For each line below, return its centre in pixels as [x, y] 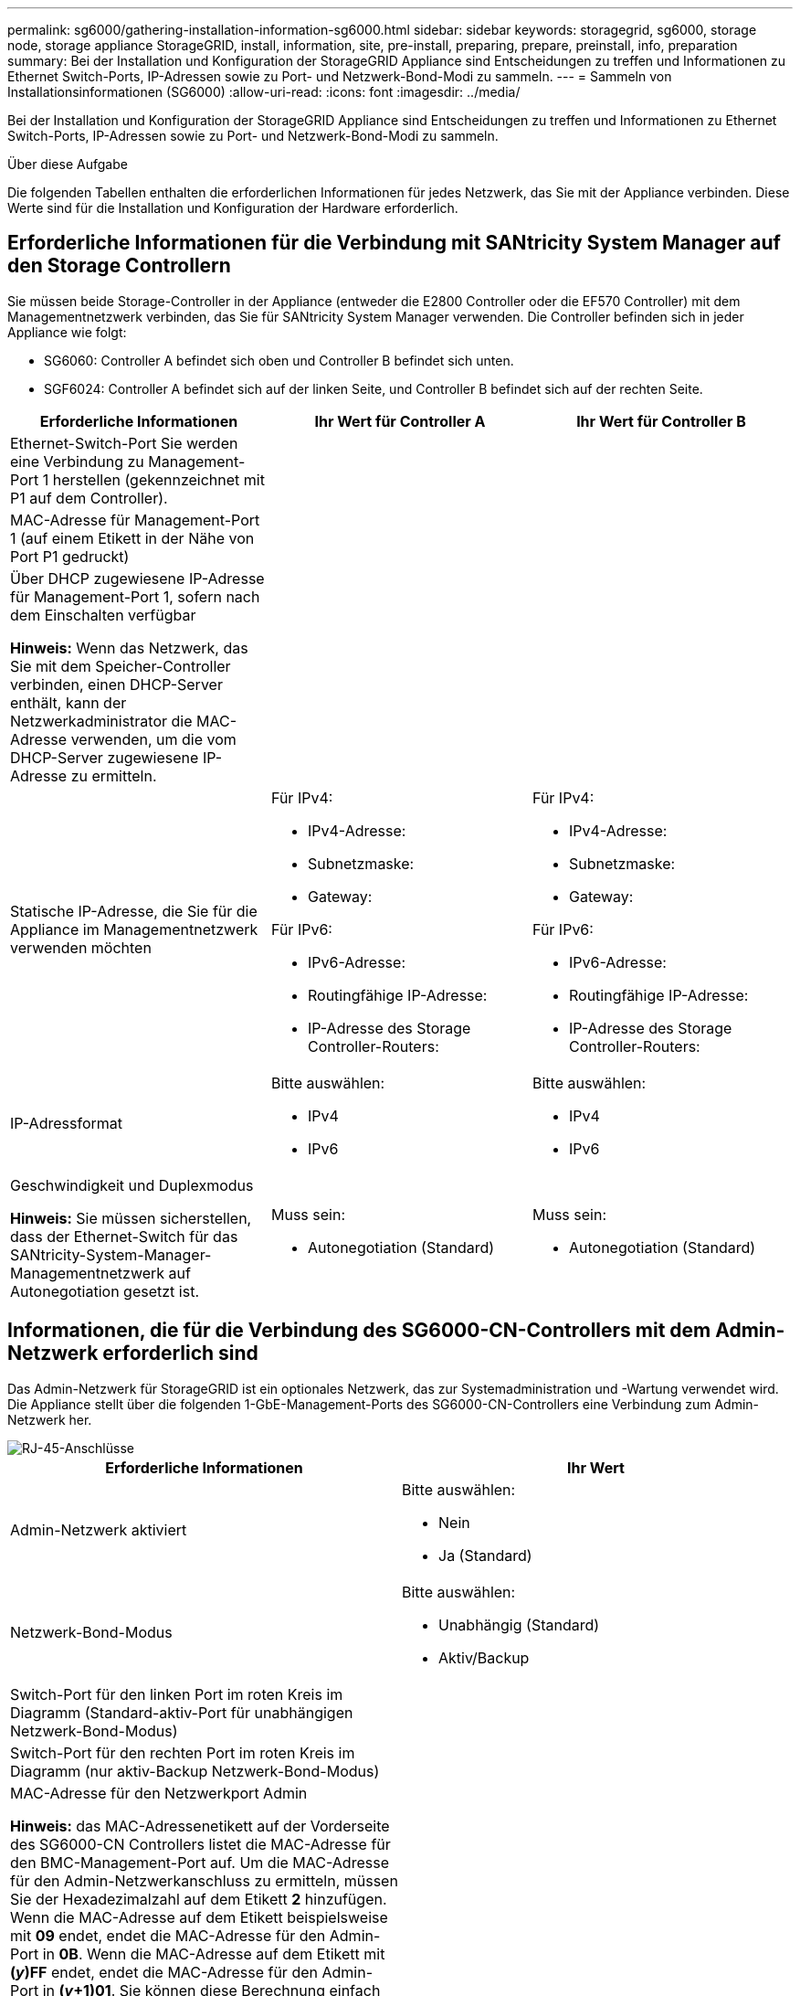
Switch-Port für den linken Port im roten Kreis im [177, 1694]
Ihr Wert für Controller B [661, 421]
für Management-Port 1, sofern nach [135, 596]
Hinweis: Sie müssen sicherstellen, [131, 1218]
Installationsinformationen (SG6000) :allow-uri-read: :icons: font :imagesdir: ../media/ [264, 92]
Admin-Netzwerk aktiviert [99, 1529]
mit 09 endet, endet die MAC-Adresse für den [168, 1935]
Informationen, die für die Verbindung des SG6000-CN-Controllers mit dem [359, 1331]
